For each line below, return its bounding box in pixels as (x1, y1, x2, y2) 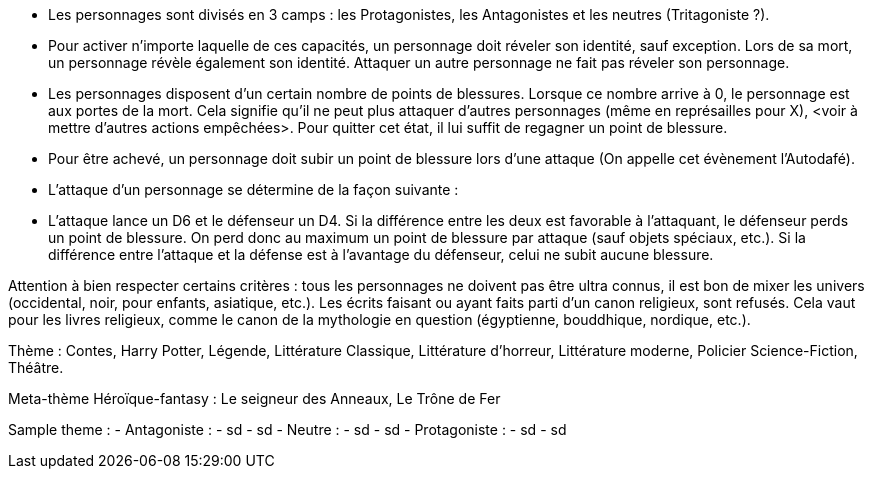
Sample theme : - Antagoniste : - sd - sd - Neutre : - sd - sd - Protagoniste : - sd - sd (8, 421, 567, 438)
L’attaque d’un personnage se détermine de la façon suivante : (48, 181, 459, 198)
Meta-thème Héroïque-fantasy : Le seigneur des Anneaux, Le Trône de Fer (8, 390, 501, 407)
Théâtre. (8, 359, 64, 376)
